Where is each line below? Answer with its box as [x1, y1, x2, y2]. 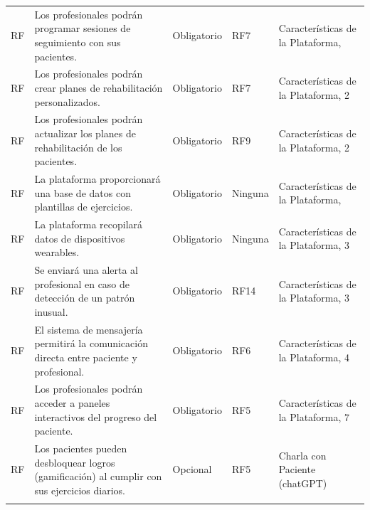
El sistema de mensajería [34, 322, 143, 336]
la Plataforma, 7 [278, 409, 350, 424]
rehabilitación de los [34, 139, 122, 154]
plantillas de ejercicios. [34, 199, 133, 214]
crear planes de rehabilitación [34, 80, 163, 95]
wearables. [34, 245, 80, 260]
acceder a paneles [34, 395, 110, 410]
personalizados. [34, 94, 100, 109]
